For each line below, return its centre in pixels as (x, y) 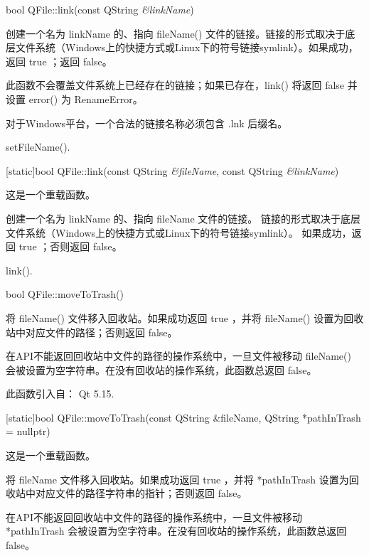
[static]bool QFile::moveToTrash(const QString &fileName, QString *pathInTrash (183, 417)
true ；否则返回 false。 (70, 246)
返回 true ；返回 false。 (59, 61)
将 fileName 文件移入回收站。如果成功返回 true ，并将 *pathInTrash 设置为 (177, 479)
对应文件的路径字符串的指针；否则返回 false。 (141, 493)
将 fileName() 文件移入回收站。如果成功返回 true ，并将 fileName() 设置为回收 (185, 317)
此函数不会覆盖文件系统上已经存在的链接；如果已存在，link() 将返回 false (175, 85)
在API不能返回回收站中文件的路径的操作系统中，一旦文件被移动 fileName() (178, 356)
